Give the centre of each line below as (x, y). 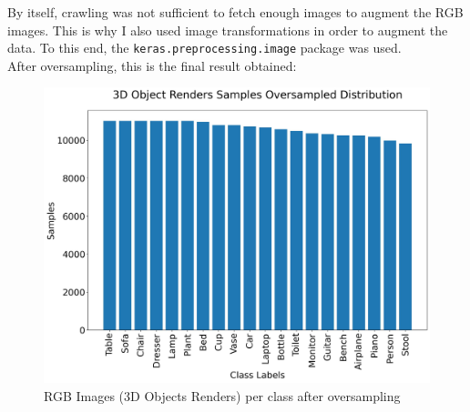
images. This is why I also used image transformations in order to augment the (228, 30)
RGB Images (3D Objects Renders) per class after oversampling (222, 396)
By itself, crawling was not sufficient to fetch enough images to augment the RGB (235, 12)
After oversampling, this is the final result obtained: (152, 65)
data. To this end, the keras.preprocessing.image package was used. (204, 48)
